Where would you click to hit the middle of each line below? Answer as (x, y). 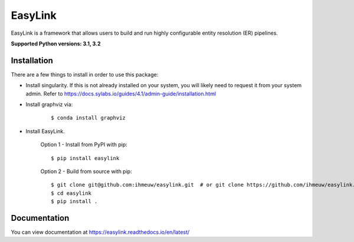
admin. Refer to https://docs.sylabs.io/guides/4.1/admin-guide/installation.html (121, 94)
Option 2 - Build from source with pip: (86, 171)
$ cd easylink (71, 193)
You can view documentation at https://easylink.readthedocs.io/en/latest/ (100, 232)
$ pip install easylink (85, 158)
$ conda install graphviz (88, 118)
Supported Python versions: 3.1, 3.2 (56, 44)
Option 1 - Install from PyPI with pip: (84, 145)
